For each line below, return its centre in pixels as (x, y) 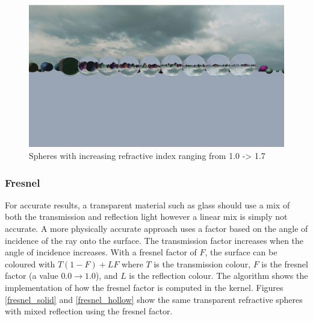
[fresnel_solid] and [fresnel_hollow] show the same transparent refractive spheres (154, 299)
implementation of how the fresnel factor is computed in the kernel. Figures (144, 287)
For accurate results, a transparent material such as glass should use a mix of (147, 204)
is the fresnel (285, 263)
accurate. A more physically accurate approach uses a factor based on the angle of (156, 229)
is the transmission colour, (202, 263)
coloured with (30, 263)
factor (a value (32, 276)
